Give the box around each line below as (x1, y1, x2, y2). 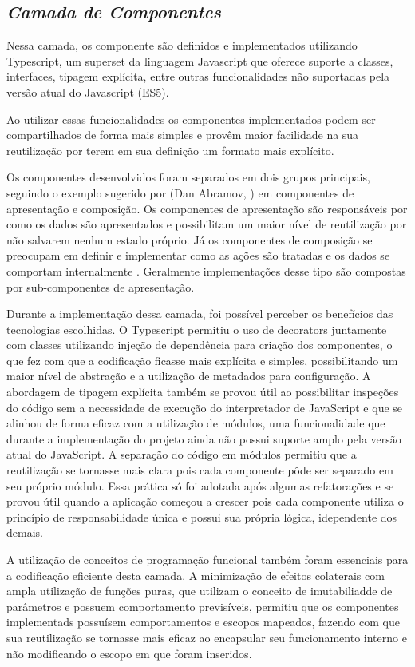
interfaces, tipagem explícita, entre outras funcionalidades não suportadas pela (6, 68, 390, 85)
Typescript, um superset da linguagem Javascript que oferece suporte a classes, (6, 52, 393, 69)
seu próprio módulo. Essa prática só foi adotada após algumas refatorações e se (6, 477, 394, 494)
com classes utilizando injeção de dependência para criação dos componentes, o (6, 336, 393, 353)
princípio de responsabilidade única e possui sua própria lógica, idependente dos (6, 508, 397, 525)
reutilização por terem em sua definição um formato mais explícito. (6, 141, 334, 158)
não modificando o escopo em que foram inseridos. (6, 645, 252, 661)
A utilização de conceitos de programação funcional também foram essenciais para (6, 551, 409, 568)
